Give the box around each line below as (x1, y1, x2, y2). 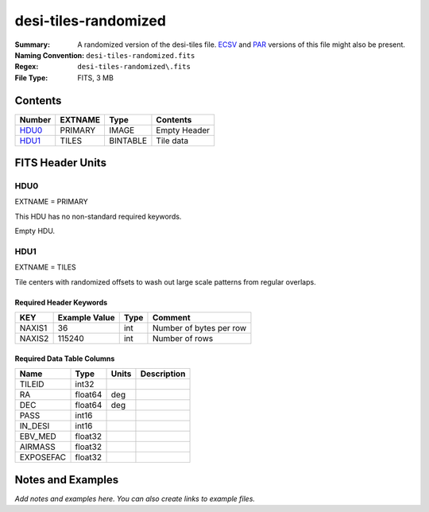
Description (140, 368, 186, 379)
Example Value (57, 312, 115, 324)
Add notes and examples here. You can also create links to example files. (14, 494, 256, 503)
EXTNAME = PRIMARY (14, 197, 89, 207)
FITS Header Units (14, 156, 107, 170)
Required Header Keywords (14, 297, 108, 307)
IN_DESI (19, 421, 50, 432)
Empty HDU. (14, 227, 56, 236)
